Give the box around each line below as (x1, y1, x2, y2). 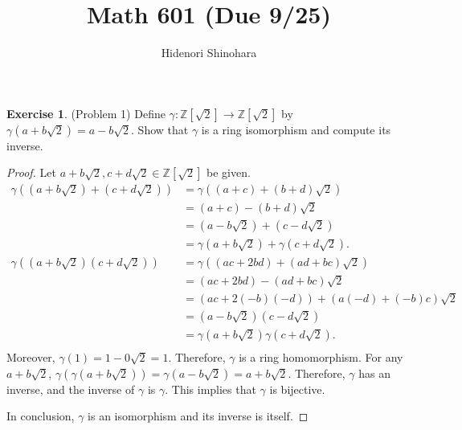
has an (358, 364, 390, 381)
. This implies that (165, 380, 256, 397)
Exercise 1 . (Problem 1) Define (6, 104, 166, 121)
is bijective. (269, 380, 325, 397)
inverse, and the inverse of (6, 380, 135, 397)
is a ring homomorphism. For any (239, 348, 403, 365)
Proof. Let (6, 164, 56, 181)
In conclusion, (6, 407, 75, 424)
